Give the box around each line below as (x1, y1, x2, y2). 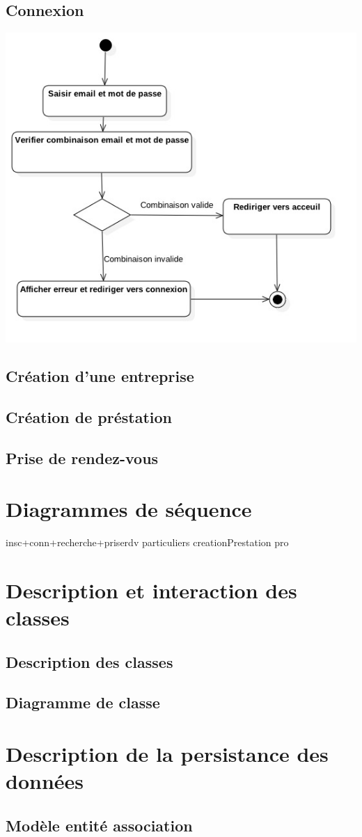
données (6, 767, 84, 795)
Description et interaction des (6, 575, 297, 604)
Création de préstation (6, 406, 173, 427)
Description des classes (6, 651, 173, 672)
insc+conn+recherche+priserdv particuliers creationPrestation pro (6, 535, 289, 550)
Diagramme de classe (6, 692, 160, 713)
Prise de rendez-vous (6, 447, 159, 468)
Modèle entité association (6, 814, 193, 836)
